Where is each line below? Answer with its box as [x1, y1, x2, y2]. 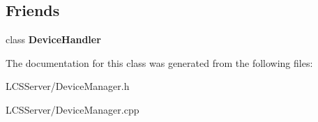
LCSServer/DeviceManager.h [6, 79, 130, 93]
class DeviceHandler [6, 32, 101, 47]
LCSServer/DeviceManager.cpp [6, 102, 139, 116]
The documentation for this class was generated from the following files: [6, 55, 313, 70]
